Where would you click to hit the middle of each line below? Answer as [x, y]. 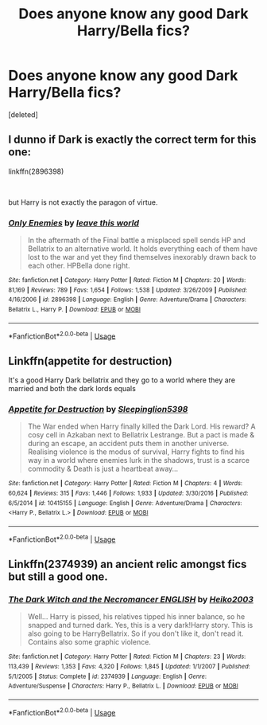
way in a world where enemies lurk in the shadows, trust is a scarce [139, 460]
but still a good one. [58, 577]
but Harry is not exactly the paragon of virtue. [83, 202]
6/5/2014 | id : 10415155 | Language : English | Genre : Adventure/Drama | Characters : [125, 503]
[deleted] [23, 114]
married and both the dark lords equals [72, 389]
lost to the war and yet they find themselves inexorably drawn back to [142, 257]
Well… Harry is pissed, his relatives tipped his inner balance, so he [136, 617]
